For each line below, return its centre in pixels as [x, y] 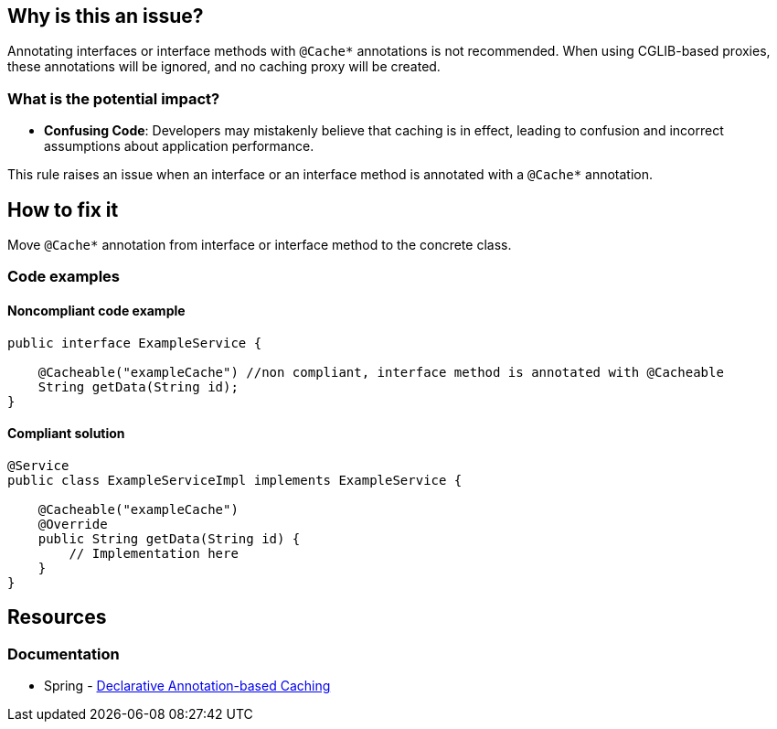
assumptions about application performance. [179, 146]
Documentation [64, 654]
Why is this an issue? [106, 16]
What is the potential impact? [114, 98]
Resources [57, 617]
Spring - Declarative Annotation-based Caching [187, 686]
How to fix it [63, 209]
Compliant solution [66, 434]
